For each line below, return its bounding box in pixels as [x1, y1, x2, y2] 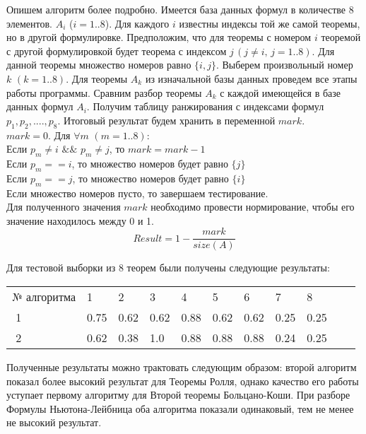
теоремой [321, 30, 361, 45]
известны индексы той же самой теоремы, [179, 16, 360, 30]
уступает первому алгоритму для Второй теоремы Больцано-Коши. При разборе [6, 387, 350, 402]
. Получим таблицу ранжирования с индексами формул [86, 99, 324, 114]
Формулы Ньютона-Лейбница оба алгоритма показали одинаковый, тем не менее [6, 401, 354, 416]
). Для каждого [105, 16, 170, 30]
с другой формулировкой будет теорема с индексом [6, 43, 227, 58]
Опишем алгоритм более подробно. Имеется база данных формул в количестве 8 [6, 2, 354, 16]
